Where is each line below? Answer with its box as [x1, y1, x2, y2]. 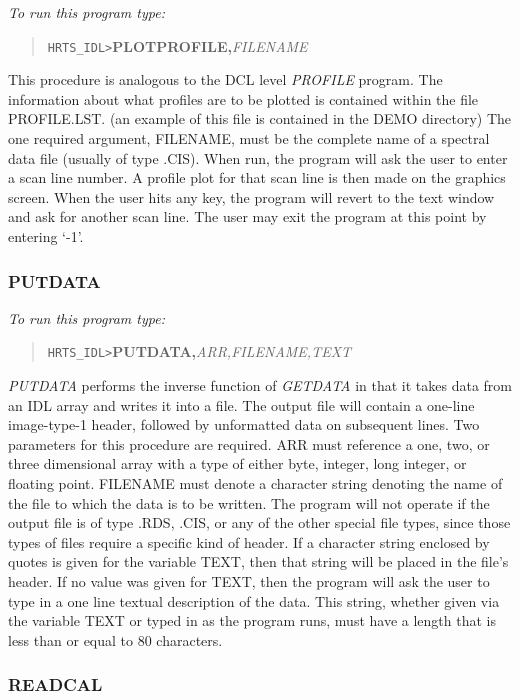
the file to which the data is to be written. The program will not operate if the [8, 492, 490, 513]
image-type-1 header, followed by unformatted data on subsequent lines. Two [8, 414, 480, 435]
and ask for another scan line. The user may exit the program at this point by [8, 206, 487, 227]
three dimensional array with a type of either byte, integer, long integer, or [8, 453, 467, 474]
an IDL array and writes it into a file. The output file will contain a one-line [8, 394, 475, 415]
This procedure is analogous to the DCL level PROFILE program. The [8, 69, 443, 90]
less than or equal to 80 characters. [8, 629, 223, 650]
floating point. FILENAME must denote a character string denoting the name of [8, 473, 503, 494]
